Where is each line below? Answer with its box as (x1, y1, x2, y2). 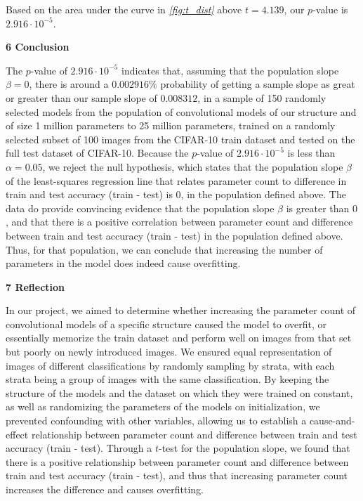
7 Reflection (6, 279, 65, 294)
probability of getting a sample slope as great (160, 77, 355, 91)
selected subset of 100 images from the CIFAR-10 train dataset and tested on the (6, 131, 355, 146)
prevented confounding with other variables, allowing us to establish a (6, 413, 307, 428)
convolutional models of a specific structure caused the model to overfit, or (6, 316, 327, 331)
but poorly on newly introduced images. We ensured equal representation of (6, 344, 332, 359)
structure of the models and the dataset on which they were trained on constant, (6, 385, 353, 400)
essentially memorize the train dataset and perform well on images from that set (6, 330, 352, 345)
